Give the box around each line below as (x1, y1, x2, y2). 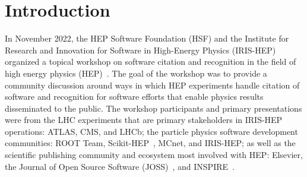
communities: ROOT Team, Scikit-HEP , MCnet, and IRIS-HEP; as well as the (5, 137, 296, 149)
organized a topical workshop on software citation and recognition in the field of (5, 55, 296, 68)
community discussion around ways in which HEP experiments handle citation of (5, 78, 300, 91)
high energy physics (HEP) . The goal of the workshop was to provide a (5, 67, 267, 79)
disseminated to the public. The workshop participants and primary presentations (5, 102, 302, 114)
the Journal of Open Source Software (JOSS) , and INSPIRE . (5, 160, 235, 172)
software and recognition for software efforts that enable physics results (5, 90, 264, 103)
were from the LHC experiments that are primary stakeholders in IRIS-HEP (5, 113, 283, 126)
